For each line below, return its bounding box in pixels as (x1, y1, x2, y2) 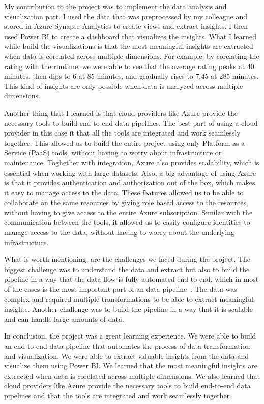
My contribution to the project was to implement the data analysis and (4, 1, 227, 11)
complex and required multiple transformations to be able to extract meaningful (4, 293, 254, 304)
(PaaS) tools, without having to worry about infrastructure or (28, 147, 222, 158)
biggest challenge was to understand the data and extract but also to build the (4, 263, 250, 274)
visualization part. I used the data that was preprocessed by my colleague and (4, 11, 248, 21)
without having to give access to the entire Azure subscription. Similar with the (4, 207, 253, 217)
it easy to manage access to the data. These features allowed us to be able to (4, 187, 244, 197)
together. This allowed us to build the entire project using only (4, 137, 200, 148)
